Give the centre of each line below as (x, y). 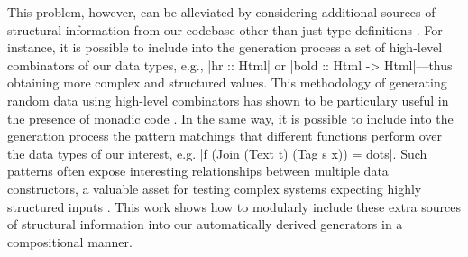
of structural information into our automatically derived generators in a (205, 224)
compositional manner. (70, 241)
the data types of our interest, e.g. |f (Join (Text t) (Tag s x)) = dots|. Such (217, 153)
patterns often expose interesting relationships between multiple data (198, 171)
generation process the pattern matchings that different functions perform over (225, 136)
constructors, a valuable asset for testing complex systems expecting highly (215, 188)
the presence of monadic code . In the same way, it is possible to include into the (230, 118)
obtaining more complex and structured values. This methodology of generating (227, 83)
